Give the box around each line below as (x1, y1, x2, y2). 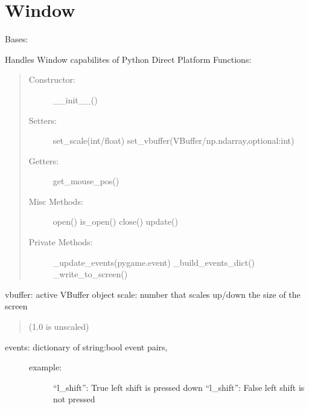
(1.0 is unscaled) (28, 320, 89, 333)
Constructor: (28, 73, 75, 86)
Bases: (5, 33, 28, 45)
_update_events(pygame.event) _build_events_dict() (53, 256, 255, 268)
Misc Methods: (28, 195, 83, 207)
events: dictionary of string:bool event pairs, (5, 340, 168, 353)
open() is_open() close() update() (53, 215, 178, 228)
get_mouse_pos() (53, 175, 119, 187)
